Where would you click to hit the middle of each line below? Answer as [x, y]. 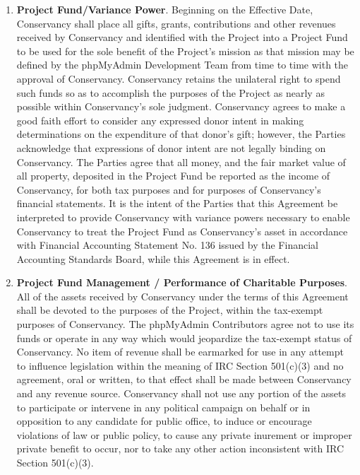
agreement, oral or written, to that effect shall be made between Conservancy [184, 379]
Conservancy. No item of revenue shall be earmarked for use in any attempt [180, 352]
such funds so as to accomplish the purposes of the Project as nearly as [170, 92]
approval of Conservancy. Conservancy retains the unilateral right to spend [179, 78]
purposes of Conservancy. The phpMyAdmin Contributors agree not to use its [185, 324]
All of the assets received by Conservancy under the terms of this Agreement [182, 296]
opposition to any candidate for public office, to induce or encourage [164, 421]
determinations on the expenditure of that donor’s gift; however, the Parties [181, 134]
